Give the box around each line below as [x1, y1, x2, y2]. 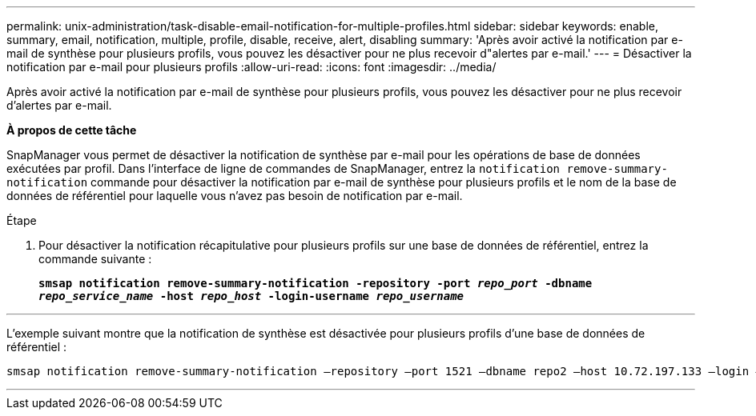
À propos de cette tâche [6, 123, 137, 137]
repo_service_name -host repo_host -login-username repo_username [38, 290, 464, 302]
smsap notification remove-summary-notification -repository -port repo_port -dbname [38, 277, 593, 290]
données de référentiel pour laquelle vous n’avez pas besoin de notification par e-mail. [6, 189, 463, 202]
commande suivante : [38, 252, 152, 266]
